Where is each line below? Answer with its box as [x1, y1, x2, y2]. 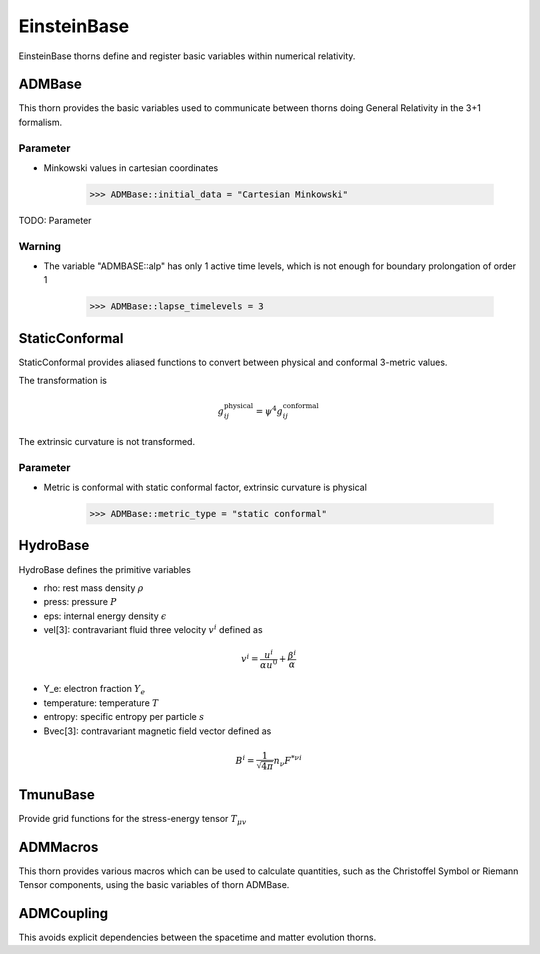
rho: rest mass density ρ [43, 581, 144, 594]
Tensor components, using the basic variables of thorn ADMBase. [18, 879, 290, 891]
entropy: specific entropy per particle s [43, 711, 205, 723]
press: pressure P [43, 596, 117, 608]
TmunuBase [18, 786, 95, 803]
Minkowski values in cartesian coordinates [43, 161, 219, 174]
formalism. [18, 116, 63, 128]
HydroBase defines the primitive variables [18, 563, 192, 575]
